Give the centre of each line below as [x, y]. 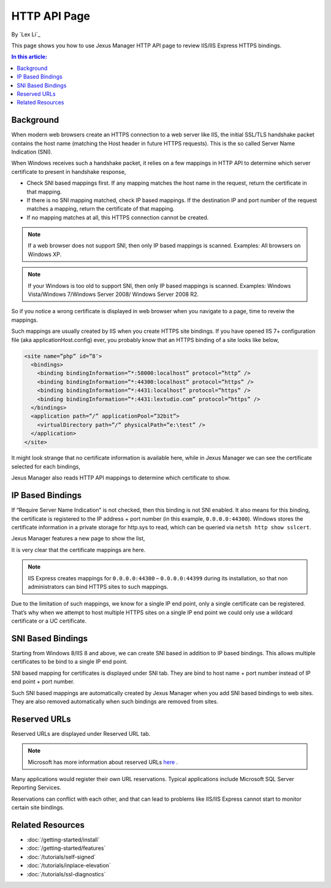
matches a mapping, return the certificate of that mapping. [101, 209]
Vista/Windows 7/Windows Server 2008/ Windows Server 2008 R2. [113, 294]
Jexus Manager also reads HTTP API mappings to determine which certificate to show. [121, 478]
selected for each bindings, [46, 466]
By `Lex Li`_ [26, 34]
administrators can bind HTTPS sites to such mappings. [98, 586]
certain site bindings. [38, 808]
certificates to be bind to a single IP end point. [70, 662]
